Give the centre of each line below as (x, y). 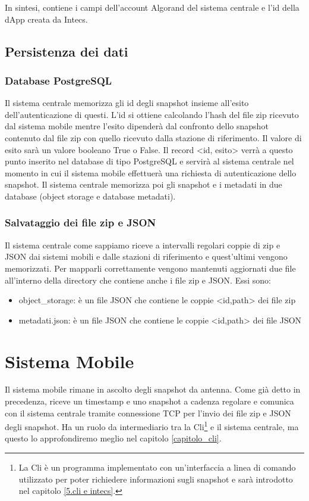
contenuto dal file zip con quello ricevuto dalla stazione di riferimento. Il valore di (153, 137)
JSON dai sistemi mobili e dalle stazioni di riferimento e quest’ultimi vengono (146, 256)
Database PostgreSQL (59, 80)
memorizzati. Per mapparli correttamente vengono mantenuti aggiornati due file (150, 268)
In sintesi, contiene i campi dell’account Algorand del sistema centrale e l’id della (152, 7)
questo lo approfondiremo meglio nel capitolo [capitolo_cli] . (113, 438)
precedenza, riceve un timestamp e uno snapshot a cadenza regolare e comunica (149, 401)
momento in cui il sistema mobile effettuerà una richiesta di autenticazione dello (151, 172)
